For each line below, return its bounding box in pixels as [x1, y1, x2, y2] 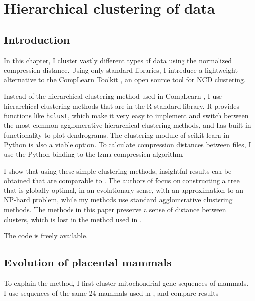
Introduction [4, 32, 70, 47]
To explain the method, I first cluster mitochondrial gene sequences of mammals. [4, 277, 249, 288]
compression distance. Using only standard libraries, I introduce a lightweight [4, 65, 238, 75]
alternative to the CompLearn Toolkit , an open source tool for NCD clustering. [4, 74, 246, 84]
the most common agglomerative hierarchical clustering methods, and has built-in [4, 120, 251, 130]
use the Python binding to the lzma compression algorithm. [4, 149, 184, 159]
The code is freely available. [4, 230, 88, 241]
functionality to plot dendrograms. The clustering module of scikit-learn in [4, 129, 229, 140]
